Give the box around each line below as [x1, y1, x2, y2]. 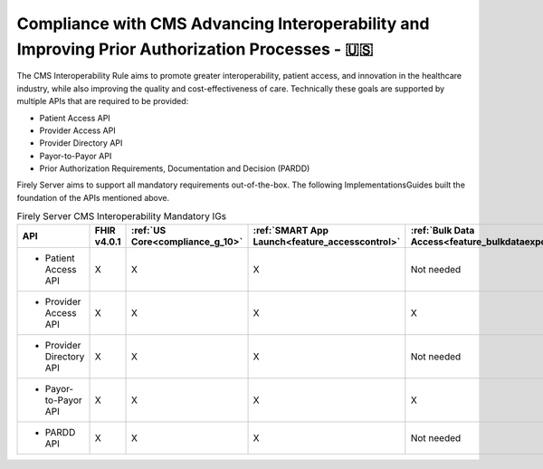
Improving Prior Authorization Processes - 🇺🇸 [16, 39, 374, 59]
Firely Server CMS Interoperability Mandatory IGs [16, 210, 227, 223]
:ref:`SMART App [252, 224, 329, 236]
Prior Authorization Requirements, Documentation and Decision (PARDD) [39, 163, 310, 174]
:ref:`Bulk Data [410, 224, 475, 236]
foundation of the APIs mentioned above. [16, 192, 170, 203]
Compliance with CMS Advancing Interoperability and [16, 14, 430, 33]
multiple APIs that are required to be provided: [16, 96, 189, 107]
